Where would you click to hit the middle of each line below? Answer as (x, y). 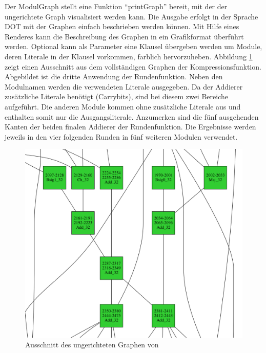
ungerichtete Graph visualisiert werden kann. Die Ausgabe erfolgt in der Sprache (131, 16)
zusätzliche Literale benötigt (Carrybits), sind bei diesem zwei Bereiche (116, 96)
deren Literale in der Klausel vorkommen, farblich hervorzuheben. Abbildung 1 (129, 56)
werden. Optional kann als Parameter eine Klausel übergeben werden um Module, (134, 46)
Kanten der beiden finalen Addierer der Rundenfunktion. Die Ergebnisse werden (130, 127)
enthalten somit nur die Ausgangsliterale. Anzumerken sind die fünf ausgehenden (132, 116)
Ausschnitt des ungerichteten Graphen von (92, 345)
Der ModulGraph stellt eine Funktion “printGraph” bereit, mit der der (116, 6)
